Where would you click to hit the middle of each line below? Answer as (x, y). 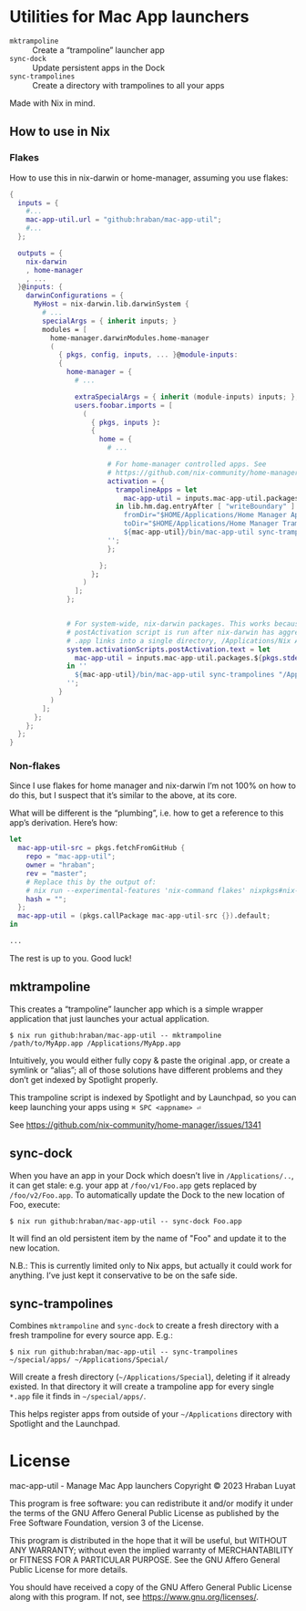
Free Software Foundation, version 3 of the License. (107, 1523)
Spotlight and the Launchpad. (65, 1424)
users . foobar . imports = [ (123, 405)
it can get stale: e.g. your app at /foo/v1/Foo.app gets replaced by (133, 1185)
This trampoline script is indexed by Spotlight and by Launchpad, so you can (153, 1097)
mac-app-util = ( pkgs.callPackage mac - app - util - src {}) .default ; (144, 916)
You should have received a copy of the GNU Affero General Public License (151, 1587)
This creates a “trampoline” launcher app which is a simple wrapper (137, 1009)
